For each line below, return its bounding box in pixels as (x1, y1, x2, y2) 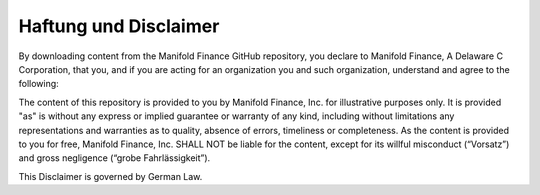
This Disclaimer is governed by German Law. (18, 170, 203, 182)
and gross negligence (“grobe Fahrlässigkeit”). (18, 152, 211, 164)
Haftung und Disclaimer (18, 15, 220, 37)
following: (18, 78, 59, 90)
